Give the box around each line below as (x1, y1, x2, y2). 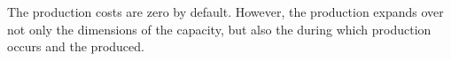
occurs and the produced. (7, 37, 144, 56)
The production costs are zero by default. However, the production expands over (7, 3, 444, 20)
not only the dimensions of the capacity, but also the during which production (7, 19, 432, 38)
